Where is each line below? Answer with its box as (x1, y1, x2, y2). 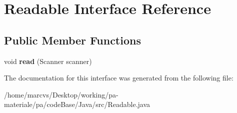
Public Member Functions (4, 32, 141, 47)
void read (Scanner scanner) (4, 55, 92, 66)
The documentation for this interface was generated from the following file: (4, 72, 233, 83)
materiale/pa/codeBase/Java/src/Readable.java (4, 99, 150, 109)
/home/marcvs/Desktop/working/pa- (4, 89, 118, 99)
